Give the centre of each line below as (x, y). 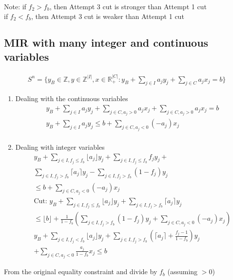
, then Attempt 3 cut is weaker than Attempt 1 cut (107, 16)
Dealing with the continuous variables (72, 98)
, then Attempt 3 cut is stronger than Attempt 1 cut (128, 6)
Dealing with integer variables (60, 147)
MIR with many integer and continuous (106, 42)
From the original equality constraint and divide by (81, 271)
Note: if (15, 6)
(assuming (183, 271)
